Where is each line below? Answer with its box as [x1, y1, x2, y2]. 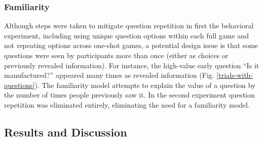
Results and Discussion [4, 124, 127, 139]
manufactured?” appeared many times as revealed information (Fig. [4, 70, 214, 80]
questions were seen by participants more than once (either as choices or [4, 50, 229, 60]
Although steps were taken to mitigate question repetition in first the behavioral [4, 20, 254, 31]
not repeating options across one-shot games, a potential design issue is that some [4, 40, 258, 51]
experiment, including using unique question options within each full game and [4, 30, 249, 40]
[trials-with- [216, 70, 253, 80]
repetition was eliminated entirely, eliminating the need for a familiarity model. [4, 99, 250, 110]
